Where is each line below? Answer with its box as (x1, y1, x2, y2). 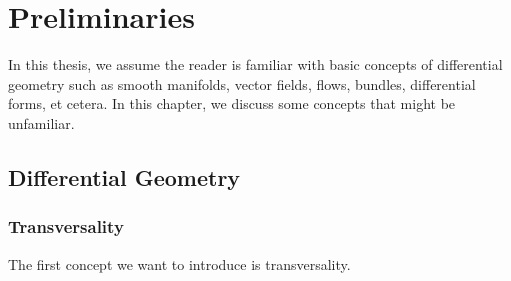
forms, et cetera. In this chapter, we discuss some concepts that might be (8, 93, 456, 114)
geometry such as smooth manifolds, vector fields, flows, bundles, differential (8, 73, 476, 94)
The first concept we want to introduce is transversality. (8, 253, 351, 274)
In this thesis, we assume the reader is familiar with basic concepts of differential (8, 54, 503, 75)
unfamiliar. (8, 112, 75, 133)
